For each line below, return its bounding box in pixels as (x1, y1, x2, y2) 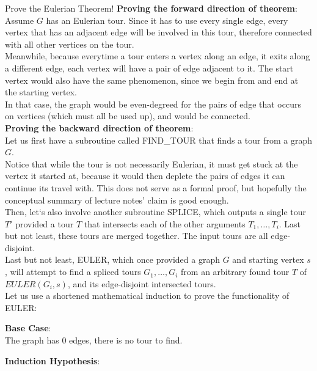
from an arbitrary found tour (181, 265, 290, 278)
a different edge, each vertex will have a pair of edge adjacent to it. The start (5, 61, 294, 74)
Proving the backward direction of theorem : (5, 121, 194, 134)
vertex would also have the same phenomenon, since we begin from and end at (5, 73, 299, 86)
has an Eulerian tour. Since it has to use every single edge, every (46, 13, 288, 26)
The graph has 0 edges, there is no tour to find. (5, 334, 183, 347)
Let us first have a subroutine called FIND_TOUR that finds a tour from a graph (5, 133, 312, 146)
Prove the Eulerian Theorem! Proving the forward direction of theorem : (5, 2, 297, 14)
